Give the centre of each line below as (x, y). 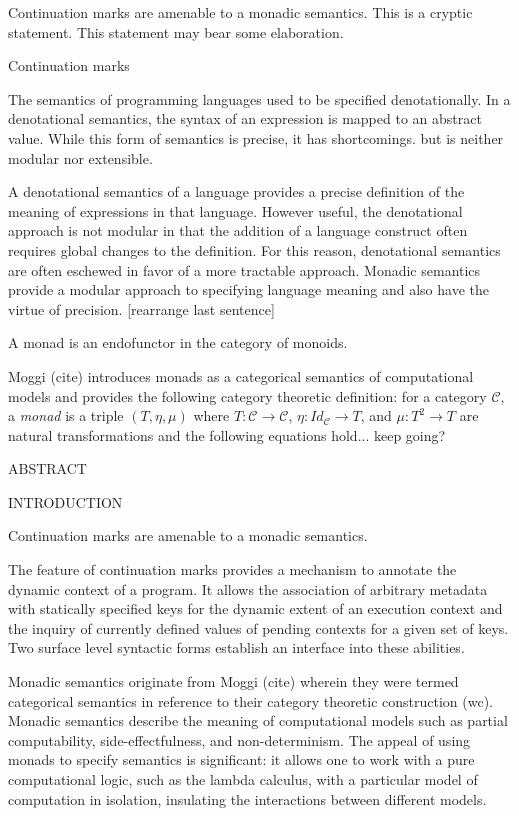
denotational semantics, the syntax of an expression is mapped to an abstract (245, 118)
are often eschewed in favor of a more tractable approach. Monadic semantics (244, 269)
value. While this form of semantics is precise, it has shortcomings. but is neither (256, 137)
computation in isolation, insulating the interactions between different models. (247, 798)
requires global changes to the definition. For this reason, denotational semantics (254, 249)
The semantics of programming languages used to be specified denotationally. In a (259, 98)
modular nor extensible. (80, 157)
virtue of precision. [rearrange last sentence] (141, 308)
